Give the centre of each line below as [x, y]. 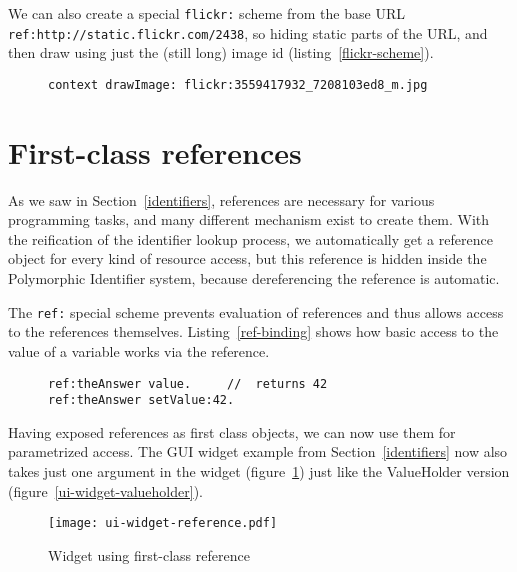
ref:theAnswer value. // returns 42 [188, 383]
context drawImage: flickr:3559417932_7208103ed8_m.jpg [238, 84]
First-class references [155, 151]
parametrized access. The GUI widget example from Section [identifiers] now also [258, 451]
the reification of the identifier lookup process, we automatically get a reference [250, 238]
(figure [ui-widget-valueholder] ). [105, 490]
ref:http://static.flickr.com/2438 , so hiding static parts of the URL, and [248, 32]
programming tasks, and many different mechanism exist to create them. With [249, 219]
